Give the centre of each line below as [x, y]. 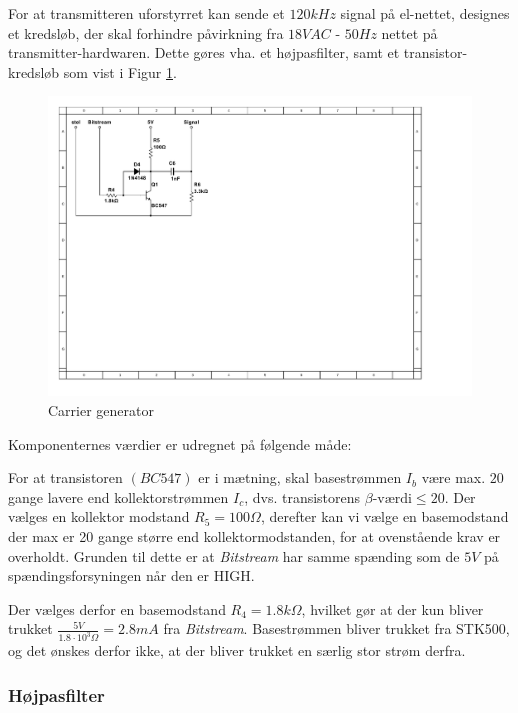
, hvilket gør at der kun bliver [392, 608]
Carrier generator [101, 410]
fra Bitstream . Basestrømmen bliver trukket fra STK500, [336, 628]
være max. [453, 477]
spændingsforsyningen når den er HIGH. [131, 575]
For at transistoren [65, 477]
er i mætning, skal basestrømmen [300, 477]
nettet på [409, 32]
